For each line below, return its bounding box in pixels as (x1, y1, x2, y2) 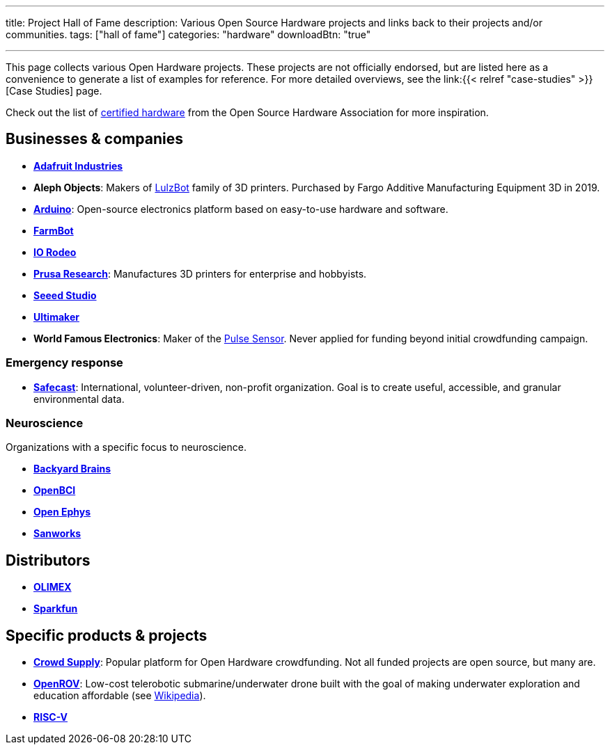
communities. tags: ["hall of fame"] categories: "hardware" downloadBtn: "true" (6, 29, 371, 40)
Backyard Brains (33, 463, 111, 475)
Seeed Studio (33, 289, 97, 301)
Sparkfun (33, 603, 78, 615)
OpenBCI (33, 484, 76, 497)
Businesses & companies (6, 130, 183, 148)
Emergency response (6, 356, 123, 370)
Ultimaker (33, 310, 79, 323)
